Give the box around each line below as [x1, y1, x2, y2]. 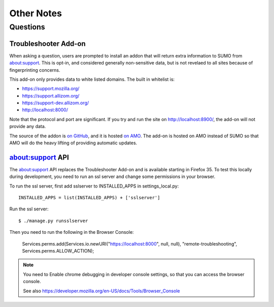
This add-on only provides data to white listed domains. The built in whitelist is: [9, 76, 175, 82]
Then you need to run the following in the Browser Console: [9, 229, 134, 235]
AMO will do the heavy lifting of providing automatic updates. [9, 140, 138, 146]
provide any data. [9, 124, 46, 130]
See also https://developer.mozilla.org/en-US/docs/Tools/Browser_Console [23, 288, 180, 294]
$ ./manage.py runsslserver [18, 218, 88, 224]
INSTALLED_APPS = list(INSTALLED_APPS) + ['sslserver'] [18, 195, 160, 201]
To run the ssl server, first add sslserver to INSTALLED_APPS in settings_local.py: [9, 183, 179, 189]
